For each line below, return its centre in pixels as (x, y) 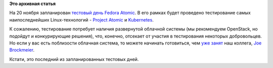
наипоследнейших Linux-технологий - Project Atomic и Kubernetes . (81, 19)
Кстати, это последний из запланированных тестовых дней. (74, 59)
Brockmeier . (22, 50)
